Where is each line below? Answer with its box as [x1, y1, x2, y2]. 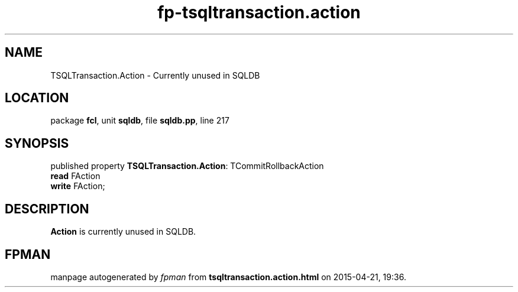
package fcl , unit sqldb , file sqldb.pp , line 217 [50, 115, 229, 126]
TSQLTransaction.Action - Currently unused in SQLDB [50, 70, 260, 80]
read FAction [50, 171, 101, 181]
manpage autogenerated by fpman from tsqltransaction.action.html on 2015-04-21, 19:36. [50, 271, 406, 282]
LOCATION [5, 90, 69, 106]
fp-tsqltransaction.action [157, 2, 361, 22]
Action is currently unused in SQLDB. [50, 226, 196, 237]
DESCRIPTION [5, 201, 89, 216]
